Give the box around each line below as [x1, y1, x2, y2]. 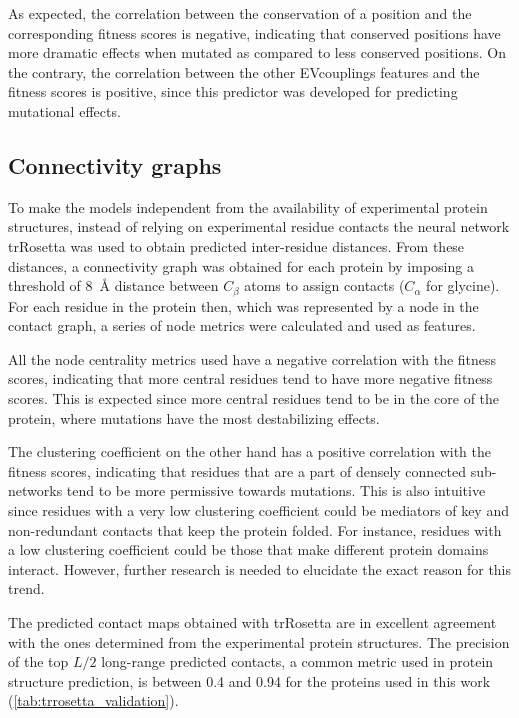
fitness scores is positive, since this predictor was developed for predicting [8, 81, 458, 102]
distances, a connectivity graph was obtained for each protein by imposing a [8, 255, 474, 276]
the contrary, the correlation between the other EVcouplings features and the [8, 61, 480, 82]
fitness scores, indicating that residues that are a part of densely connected [8, 460, 467, 481]
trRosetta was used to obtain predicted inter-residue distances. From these [8, 235, 465, 256]
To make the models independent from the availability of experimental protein [8, 196, 488, 217]
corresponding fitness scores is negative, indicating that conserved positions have [8, 22, 501, 43]
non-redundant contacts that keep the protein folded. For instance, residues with [8, 519, 502, 540]
